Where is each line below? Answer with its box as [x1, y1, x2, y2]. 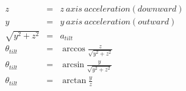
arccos [62, 45, 85, 54]
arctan [62, 76, 87, 86]
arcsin [62, 60, 85, 70]
